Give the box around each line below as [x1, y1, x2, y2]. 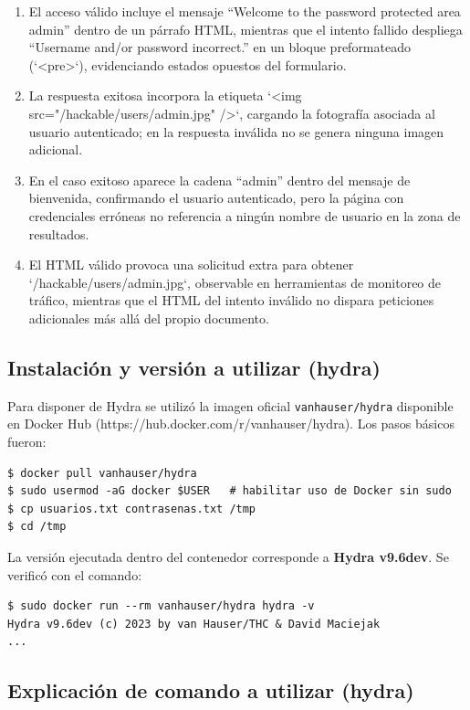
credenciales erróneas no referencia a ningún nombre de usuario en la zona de [28, 206, 461, 225]
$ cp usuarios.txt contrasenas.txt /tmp [7, 502, 256, 515]
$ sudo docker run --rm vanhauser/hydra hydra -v [7, 599, 315, 613]
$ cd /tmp [7, 520, 67, 534]
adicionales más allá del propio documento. [28, 308, 269, 327]
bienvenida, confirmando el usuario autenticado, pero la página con [28, 188, 404, 207]
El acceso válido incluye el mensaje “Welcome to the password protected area [28, 2, 461, 20]
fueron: [7, 431, 47, 450]
